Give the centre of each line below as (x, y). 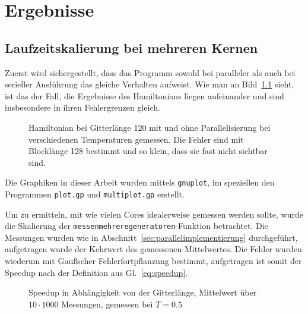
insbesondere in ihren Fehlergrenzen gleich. (82, 107)
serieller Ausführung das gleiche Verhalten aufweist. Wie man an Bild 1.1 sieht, (150, 84)
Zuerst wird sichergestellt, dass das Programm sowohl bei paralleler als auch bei (150, 72)
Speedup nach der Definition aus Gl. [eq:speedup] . (96, 272)
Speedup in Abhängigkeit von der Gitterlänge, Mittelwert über (143, 292)
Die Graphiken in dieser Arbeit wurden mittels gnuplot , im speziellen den (140, 182)
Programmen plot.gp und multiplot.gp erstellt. (95, 194)
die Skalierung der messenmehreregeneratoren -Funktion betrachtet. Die (136, 226)
